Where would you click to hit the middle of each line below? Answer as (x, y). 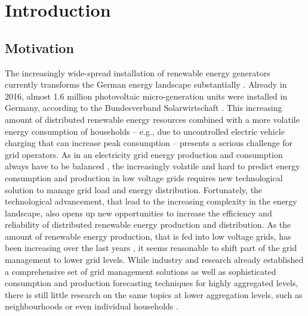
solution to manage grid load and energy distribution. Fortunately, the (134, 189)
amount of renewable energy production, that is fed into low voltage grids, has (148, 236)
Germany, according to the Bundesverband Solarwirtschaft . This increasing (144, 108)
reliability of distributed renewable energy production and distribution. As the (148, 224)
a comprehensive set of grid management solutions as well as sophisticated (141, 271)
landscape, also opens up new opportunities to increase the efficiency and (138, 213)
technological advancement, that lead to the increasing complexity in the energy (151, 201)
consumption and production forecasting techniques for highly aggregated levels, (152, 283)
